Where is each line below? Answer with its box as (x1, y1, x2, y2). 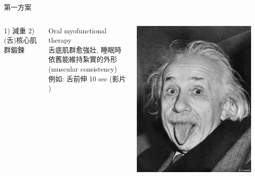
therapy (48, 35, 72, 45)
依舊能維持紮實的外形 (48, 54, 117, 64)
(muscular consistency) (48, 63, 117, 74)
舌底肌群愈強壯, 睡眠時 (48, 44, 122, 54)
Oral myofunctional (48, 25, 107, 35)
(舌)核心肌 (4, 35, 37, 45)
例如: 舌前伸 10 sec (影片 (48, 73, 126, 83)
